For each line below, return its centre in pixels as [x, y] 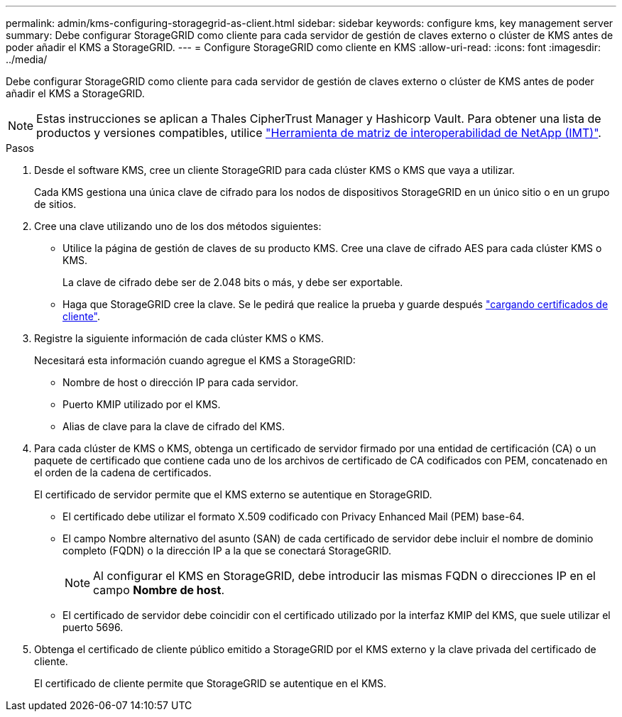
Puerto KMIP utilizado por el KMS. [142, 404]
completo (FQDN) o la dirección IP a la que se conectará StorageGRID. [227, 551]
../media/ [27, 59]
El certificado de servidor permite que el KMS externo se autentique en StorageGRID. [233, 494]
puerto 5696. [93, 627]
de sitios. [55, 204]
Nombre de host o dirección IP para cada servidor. [180, 382]
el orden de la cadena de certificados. [123, 472]
